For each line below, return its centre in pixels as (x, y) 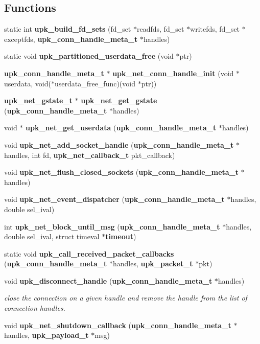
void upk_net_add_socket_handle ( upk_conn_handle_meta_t (119, 144)
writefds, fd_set (215, 29)
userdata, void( (28, 83)
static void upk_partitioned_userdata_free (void (89, 56)
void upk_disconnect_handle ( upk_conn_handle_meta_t (108, 280)
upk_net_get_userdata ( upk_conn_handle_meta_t (121, 128)
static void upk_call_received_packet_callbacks (89, 253)
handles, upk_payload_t (46, 335)
